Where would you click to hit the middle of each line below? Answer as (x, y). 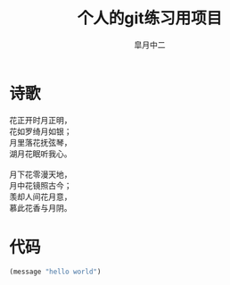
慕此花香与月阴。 (41, 207)
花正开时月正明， (41, 120)
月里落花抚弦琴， (41, 142)
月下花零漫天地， (41, 174)
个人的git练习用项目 (150, 18)
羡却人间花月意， (41, 197)
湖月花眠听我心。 (41, 154)
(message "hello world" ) (55, 272)
